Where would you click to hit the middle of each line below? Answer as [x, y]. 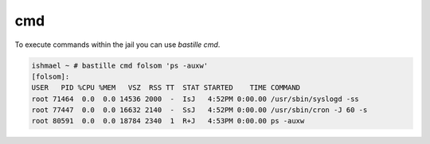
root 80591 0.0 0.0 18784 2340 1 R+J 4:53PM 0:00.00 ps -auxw [168, 121]
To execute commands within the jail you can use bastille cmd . [117, 45]
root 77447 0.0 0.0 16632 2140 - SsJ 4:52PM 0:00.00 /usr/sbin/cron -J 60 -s [199, 110]
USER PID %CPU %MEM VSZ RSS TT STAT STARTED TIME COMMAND [166, 88]
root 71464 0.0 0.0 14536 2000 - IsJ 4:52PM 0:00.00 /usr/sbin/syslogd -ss [195, 99]
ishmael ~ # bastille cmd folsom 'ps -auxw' [120, 65]
